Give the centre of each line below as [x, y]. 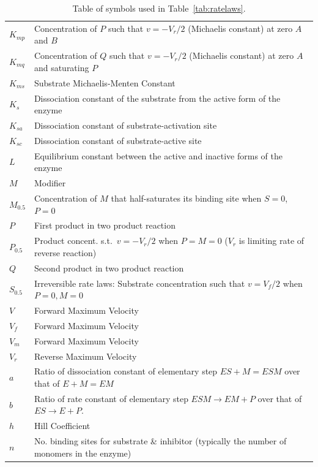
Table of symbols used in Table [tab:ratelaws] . [159, 8]
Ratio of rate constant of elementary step [111, 398]
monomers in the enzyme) [83, 453]
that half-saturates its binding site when [186, 198]
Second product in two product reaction [109, 268]
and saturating [61, 67]
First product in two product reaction [105, 225]
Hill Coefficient [62, 426]
